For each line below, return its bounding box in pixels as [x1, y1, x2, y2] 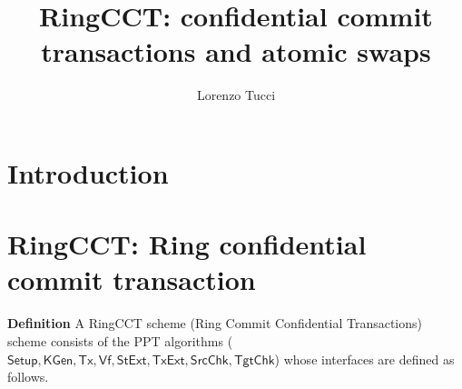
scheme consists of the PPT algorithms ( [7, 332, 233, 350]
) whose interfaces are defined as [274, 349, 455, 368]
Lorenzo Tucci [196, 85, 276, 105]
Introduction [7, 154, 169, 191]
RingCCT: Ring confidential [7, 225, 367, 263]
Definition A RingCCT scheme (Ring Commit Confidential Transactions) [7, 314, 422, 333]
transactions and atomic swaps [41, 33, 431, 70]
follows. [7, 367, 49, 386]
